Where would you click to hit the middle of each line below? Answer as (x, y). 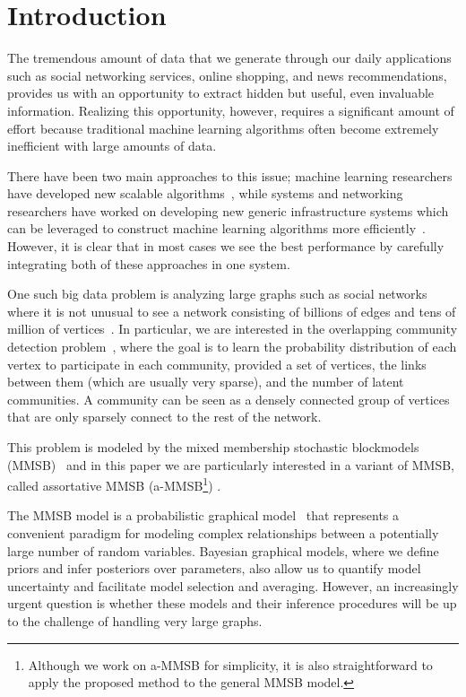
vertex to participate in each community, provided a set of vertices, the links (217, 364)
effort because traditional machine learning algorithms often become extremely (223, 128)
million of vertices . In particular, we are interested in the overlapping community (233, 329)
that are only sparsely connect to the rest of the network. (164, 417)
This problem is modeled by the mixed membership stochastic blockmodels (213, 447)
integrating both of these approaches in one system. (149, 263)
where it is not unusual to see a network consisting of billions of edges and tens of (232, 311)
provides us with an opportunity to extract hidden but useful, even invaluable (221, 93)
